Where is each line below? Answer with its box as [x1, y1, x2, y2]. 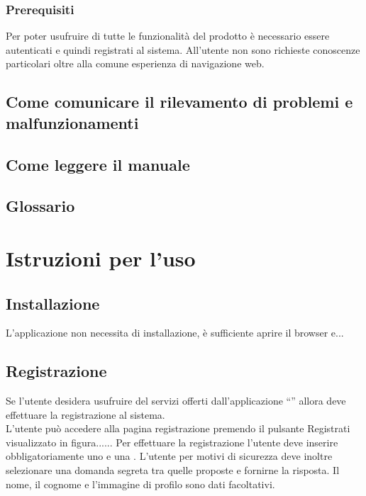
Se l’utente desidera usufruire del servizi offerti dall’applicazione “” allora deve [6, 393, 346, 408]
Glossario [6, 195, 75, 217]
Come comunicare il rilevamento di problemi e [6, 91, 353, 113]
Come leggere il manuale [6, 153, 190, 175]
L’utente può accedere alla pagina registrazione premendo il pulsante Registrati [6, 421, 350, 436]
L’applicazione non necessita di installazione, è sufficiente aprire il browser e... [6, 325, 344, 340]
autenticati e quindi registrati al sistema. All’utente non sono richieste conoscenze [6, 42, 360, 57]
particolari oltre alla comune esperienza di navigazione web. [6, 56, 265, 71]
